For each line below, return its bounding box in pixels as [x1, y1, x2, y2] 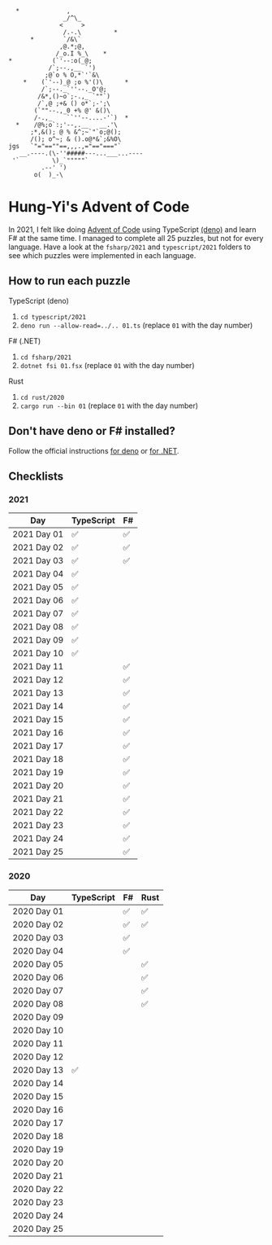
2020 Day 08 [12, 997, 64, 1009]
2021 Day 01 [12, 528, 64, 540]
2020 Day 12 [12, 1050, 64, 1062]
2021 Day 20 [12, 780, 64, 791]
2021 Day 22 [12, 806, 64, 818]
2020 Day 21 [12, 1170, 64, 1181]
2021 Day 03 [12, 555, 64, 567]
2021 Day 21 [12, 793, 64, 804]
